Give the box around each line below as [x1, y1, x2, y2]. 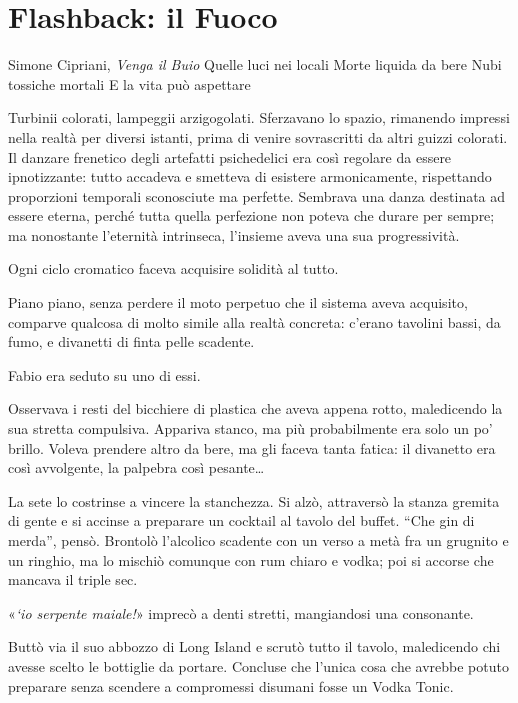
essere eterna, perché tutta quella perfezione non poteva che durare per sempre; [8, 205, 495, 226]
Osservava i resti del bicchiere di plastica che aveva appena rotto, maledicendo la [8, 398, 503, 419]
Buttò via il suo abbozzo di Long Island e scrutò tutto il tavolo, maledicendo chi [8, 636, 501, 657]
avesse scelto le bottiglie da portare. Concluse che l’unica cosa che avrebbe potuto [8, 655, 509, 676]
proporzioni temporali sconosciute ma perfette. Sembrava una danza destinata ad [8, 185, 506, 206]
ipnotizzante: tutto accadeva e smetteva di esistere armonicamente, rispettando [8, 166, 492, 187]
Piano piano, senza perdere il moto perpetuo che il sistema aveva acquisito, [8, 292, 468, 313]
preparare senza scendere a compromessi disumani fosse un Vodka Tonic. [8, 675, 454, 696]
